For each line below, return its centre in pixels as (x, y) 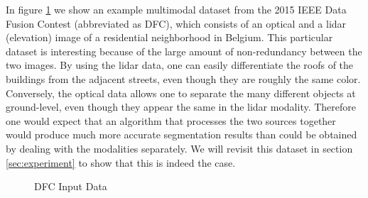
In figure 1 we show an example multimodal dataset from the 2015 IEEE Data (176, 9)
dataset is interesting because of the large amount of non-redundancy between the (184, 51)
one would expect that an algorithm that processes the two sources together (171, 120)
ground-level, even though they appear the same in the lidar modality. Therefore (181, 107)
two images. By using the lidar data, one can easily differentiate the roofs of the (180, 65)
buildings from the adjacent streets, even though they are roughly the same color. (183, 78)
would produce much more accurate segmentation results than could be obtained (182, 134)
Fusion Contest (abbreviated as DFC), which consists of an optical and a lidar (176, 23)
